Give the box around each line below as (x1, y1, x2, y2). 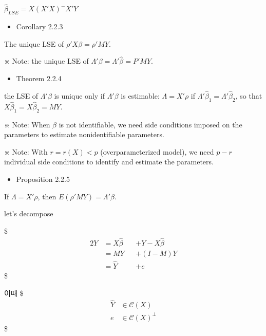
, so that (235, 90, 262, 101)
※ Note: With (4, 146, 48, 157)
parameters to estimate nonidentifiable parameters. (4, 129, 164, 140)
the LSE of (4, 90, 39, 101)
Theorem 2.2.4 (16, 73, 62, 84)
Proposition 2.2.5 (16, 174, 70, 184)
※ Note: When (4, 119, 50, 129)
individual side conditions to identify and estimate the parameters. (4, 156, 214, 167)
